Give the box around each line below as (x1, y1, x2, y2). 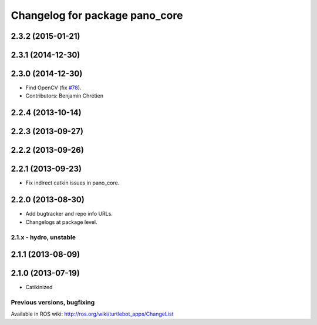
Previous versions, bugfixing (11, 298, 95, 306)
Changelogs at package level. (25, 218, 97, 226)
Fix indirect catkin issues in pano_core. (25, 179, 120, 186)
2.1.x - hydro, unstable (11, 233, 76, 241)
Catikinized (25, 284, 53, 291)
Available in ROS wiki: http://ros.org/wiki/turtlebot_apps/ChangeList (11, 310, 174, 317)
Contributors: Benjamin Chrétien (25, 92, 104, 99)
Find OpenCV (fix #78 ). (25, 84, 82, 91)
